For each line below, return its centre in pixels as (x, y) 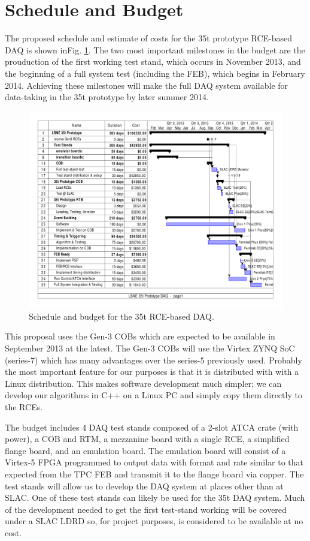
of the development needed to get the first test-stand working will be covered (146, 509)
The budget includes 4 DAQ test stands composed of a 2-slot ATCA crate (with (152, 427)
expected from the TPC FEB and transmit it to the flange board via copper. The (154, 474)
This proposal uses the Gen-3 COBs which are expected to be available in (140, 336)
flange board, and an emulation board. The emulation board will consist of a (145, 450)
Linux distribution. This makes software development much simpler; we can (143, 383)
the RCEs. (24, 406)
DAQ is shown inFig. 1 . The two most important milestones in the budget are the (155, 49)
